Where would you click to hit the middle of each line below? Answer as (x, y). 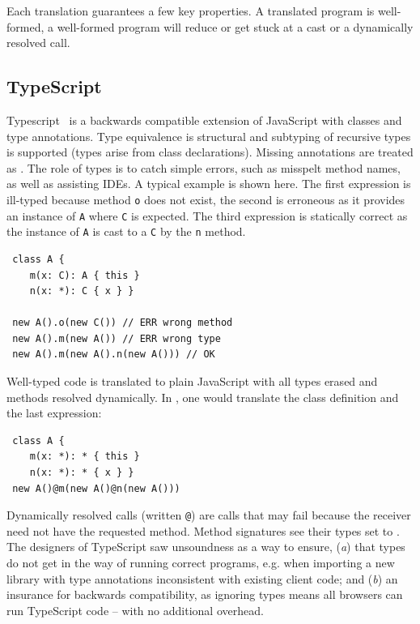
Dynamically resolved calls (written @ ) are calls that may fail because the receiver (209, 515)
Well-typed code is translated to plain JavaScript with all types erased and (192, 381)
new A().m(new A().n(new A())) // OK (114, 355)
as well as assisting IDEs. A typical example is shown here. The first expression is (209, 184)
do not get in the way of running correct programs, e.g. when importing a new (201, 563)
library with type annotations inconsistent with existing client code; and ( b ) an (202, 578)
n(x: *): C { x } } (82, 291)
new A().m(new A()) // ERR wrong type (117, 338)
